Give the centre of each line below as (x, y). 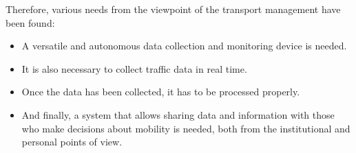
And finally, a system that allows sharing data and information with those (178, 114)
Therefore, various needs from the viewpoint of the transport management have (173, 9)
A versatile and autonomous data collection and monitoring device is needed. (184, 46)
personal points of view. (72, 142)
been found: (30, 22)
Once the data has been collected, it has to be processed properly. (161, 92)
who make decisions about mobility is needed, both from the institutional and (186, 128)
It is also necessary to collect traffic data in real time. (134, 68)
